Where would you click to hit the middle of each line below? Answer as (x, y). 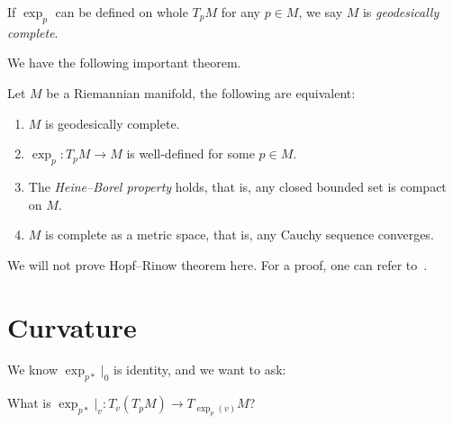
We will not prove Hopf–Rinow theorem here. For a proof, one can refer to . (217, 264)
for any (240, 12)
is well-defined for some (190, 153)
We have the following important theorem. (124, 63)
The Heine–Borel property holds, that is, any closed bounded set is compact (237, 186)
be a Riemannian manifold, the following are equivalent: (201, 92)
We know (32, 370)
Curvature (72, 326)
